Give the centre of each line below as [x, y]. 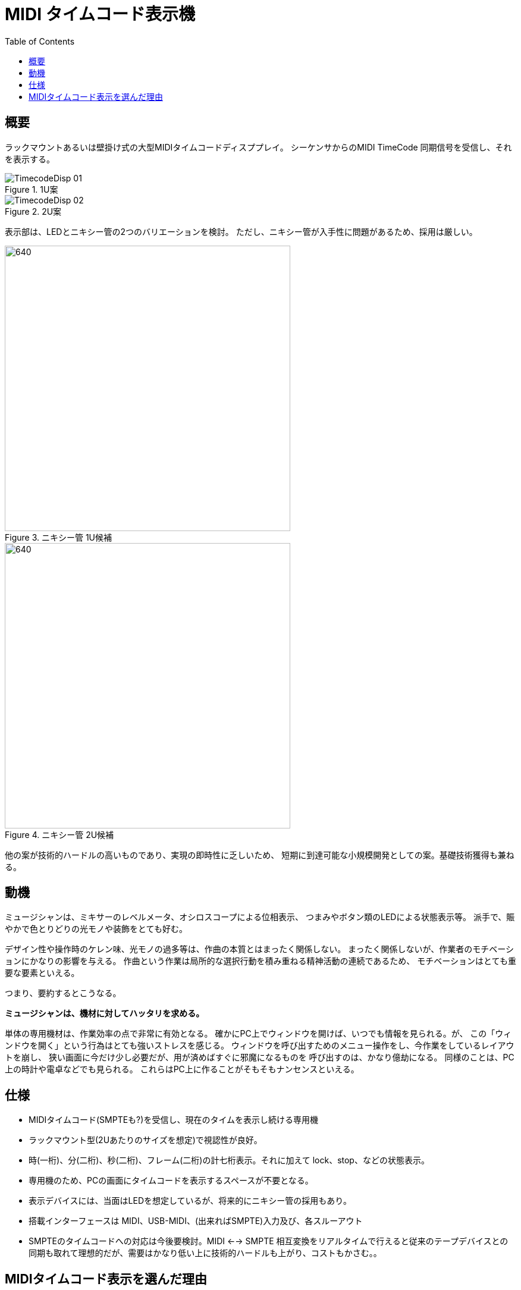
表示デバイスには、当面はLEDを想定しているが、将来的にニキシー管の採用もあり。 [190, 1201]
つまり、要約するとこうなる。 [63, 993]
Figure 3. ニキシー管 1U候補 [59, 537]
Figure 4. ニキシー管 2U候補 [59, 834]
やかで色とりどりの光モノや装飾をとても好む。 [96, 929]
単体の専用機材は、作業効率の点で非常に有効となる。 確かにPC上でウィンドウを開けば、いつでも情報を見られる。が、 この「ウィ [258, 1034]
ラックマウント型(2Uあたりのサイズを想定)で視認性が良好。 [145, 1140]
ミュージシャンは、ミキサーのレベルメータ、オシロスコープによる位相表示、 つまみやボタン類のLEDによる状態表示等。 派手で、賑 [260, 917]
